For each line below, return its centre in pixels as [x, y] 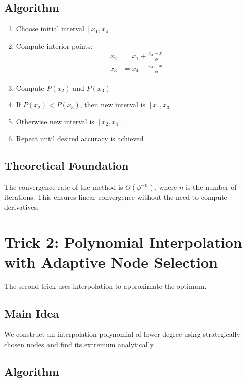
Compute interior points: [54, 45]
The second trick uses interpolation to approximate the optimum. [105, 286]
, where [166, 187]
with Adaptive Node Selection [111, 261]
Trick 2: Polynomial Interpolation [123, 242]
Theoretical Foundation [66, 166]
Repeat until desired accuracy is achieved [80, 138]
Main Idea [32, 313]
